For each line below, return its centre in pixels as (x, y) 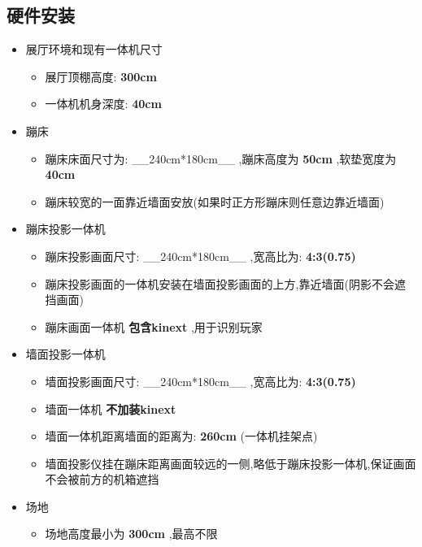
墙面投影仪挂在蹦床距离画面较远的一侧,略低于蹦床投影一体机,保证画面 (231, 463)
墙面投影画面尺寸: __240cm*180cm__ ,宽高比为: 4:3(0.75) (200, 381)
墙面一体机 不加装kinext (111, 408)
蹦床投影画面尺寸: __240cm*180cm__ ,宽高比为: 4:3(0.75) (200, 256)
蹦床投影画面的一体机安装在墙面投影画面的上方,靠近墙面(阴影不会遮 (225, 283)
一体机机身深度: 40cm (103, 104)
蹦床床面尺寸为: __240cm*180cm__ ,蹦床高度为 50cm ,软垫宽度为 (221, 158)
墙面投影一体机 (65, 354)
